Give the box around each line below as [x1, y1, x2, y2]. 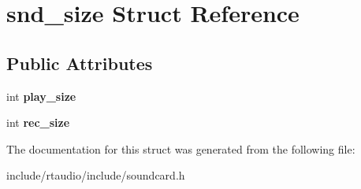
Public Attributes [6, 50, 153, 75]
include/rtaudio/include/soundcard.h [6, 167, 185, 183]
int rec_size [6, 114, 70, 131]
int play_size [6, 87, 76, 104]
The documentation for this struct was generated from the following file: [6, 140, 355, 157]
